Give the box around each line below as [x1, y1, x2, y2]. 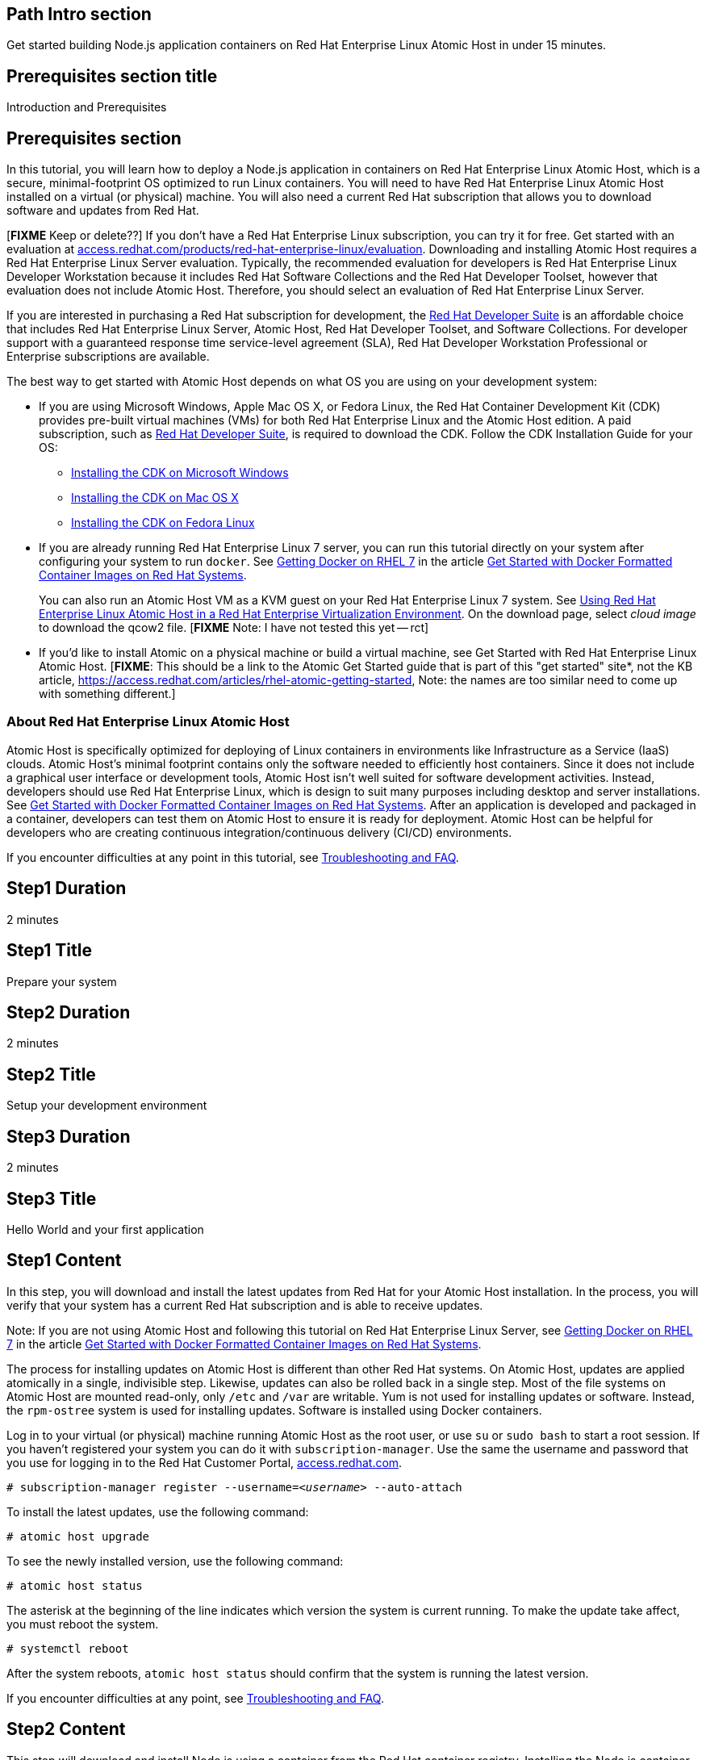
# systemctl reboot [6, 1641, 129, 1655]
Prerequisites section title [6, 65, 218, 86]
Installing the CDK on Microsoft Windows [71, 466, 289, 480]
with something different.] [39, 687, 176, 701]
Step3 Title [6, 1188, 97, 1209]
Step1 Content [6, 1250, 122, 1271]
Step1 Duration [6, 878, 127, 899]
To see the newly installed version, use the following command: [6, 1553, 344, 1568]
